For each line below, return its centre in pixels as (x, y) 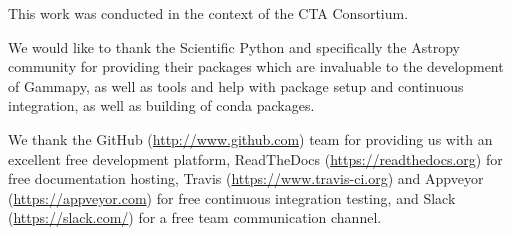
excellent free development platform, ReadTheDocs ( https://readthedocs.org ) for (255, 158)
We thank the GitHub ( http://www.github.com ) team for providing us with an (250, 138)
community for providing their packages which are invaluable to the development (256, 66)
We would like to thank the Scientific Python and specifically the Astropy (234, 46)
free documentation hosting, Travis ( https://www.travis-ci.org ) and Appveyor (246, 178)
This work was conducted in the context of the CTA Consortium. (208, 13)
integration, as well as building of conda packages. (161, 105)
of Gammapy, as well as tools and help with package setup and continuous (236, 85)
